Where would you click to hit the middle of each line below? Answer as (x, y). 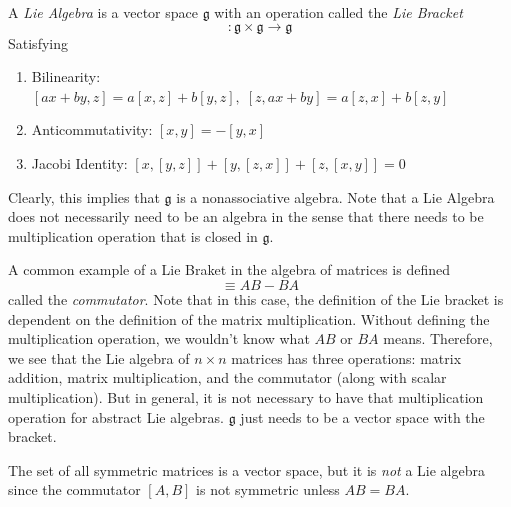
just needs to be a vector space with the (362, 416)
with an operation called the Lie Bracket (338, 12)
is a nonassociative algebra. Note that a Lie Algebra (335, 196)
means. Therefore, (438, 338)
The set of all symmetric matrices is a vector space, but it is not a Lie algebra (246, 469)
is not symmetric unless (268, 489)
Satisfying (38, 42)
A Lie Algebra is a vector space (103, 12)
